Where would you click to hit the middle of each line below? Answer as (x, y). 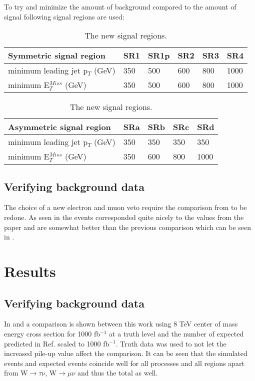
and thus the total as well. (118, 373)
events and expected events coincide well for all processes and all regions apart (124, 363)
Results (30, 271)
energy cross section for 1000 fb (52, 333)
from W (16, 373)
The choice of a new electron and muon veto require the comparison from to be (125, 207)
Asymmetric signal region (59, 127)
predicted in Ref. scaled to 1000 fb (57, 343)
